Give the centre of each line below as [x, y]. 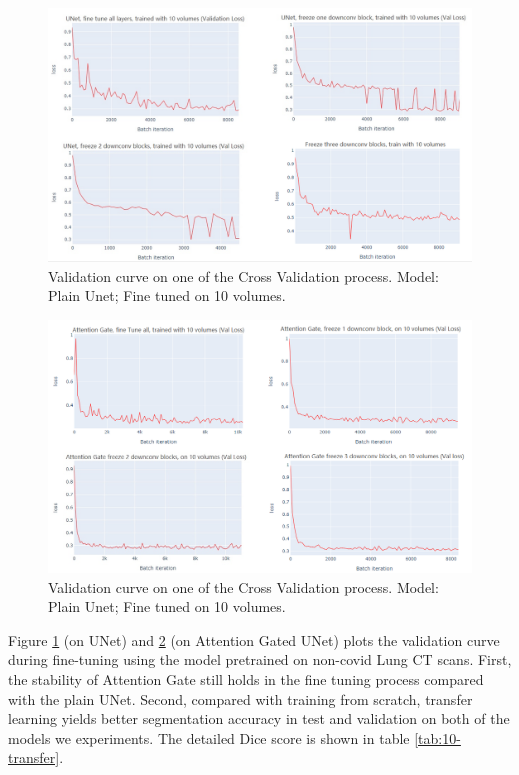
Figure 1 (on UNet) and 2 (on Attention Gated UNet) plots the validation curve [254, 639]
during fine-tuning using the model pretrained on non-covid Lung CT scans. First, [260, 659]
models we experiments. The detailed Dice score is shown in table [209, 737]
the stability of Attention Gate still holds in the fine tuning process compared [246, 678]
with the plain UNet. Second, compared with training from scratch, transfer [240, 698]
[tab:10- [437, 737]
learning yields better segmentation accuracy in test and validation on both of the [259, 718]
